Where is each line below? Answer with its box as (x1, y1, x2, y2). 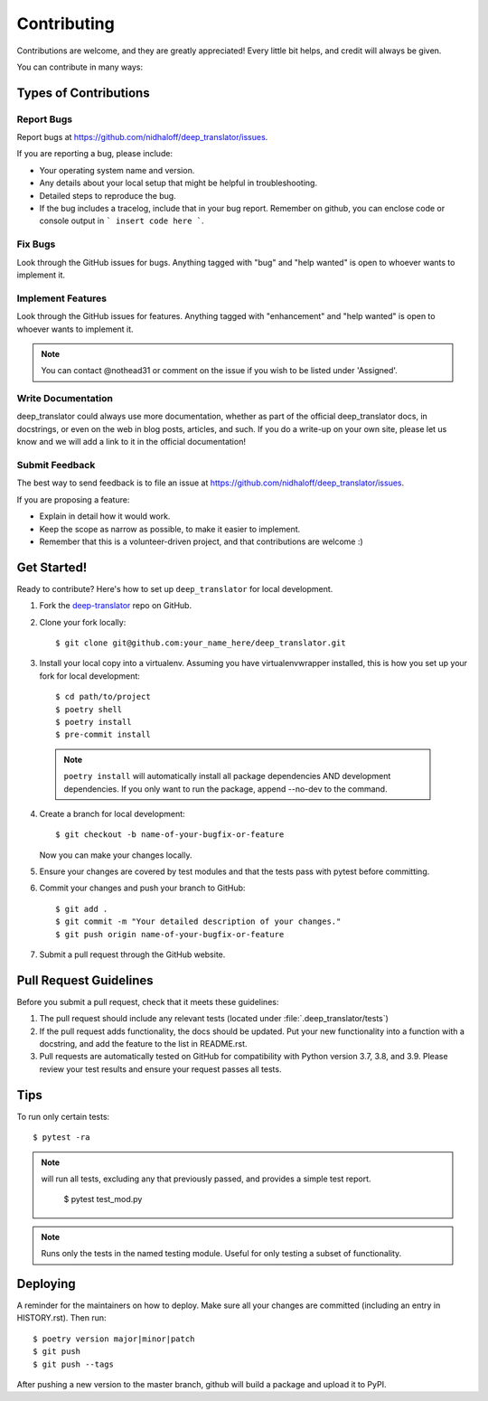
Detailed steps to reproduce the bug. (39, 190, 176, 201)
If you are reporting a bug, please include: (16, 148, 174, 159)
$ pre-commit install (55, 729, 151, 740)
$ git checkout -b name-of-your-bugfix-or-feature (55, 830, 285, 840)
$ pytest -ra (33, 1133, 90, 1142)
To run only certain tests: (16, 1111, 110, 1122)
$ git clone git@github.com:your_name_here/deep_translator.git (55, 637, 347, 648)
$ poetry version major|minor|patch (33, 1333, 195, 1344)
